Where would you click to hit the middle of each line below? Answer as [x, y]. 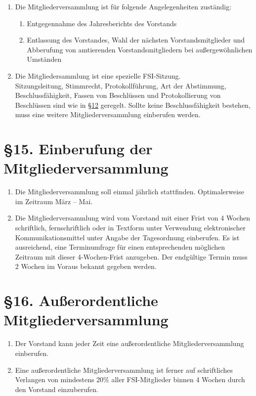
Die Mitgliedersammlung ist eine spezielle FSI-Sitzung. [98, 75]
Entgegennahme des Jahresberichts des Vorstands [102, 23]
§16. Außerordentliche [81, 300]
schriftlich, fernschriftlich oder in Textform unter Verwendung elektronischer [130, 228]
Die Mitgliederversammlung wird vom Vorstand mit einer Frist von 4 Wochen [133, 218]
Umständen [44, 59]
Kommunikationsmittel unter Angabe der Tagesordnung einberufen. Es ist [127, 237]
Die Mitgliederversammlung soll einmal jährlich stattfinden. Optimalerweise [129, 192]
